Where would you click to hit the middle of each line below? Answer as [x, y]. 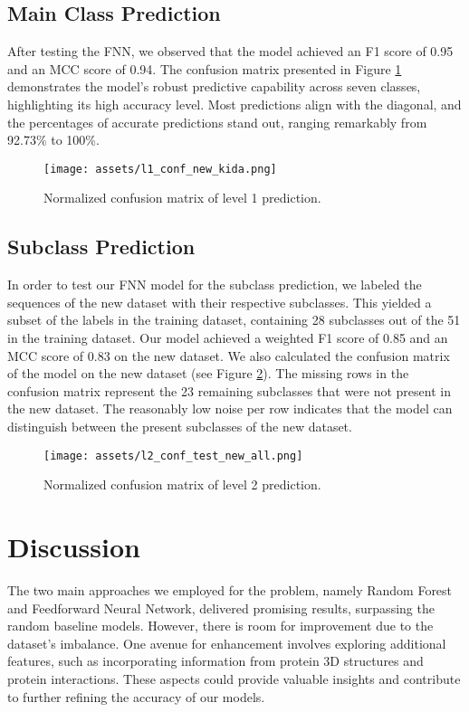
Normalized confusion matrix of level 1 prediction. [182, 198]
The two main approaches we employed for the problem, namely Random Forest [230, 589]
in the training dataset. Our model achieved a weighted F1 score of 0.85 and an [228, 337]
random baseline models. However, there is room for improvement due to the [220, 626]
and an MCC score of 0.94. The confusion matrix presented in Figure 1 [205, 68]
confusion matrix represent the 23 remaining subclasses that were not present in [229, 390]
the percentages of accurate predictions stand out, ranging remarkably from [217, 122]
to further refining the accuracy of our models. [136, 696]
